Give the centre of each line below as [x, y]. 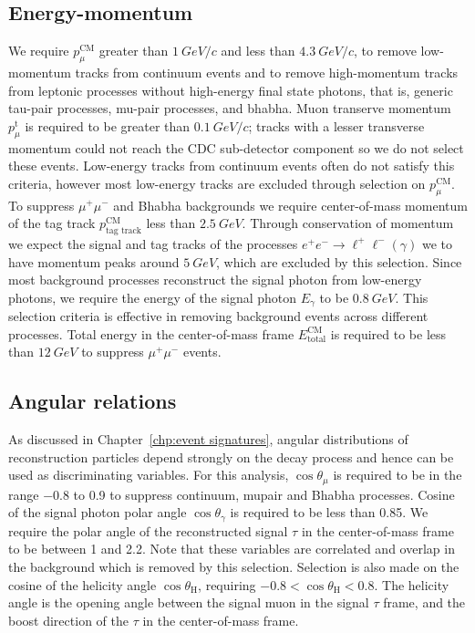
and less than [258, 51]
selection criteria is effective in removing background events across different [218, 316]
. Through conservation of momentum [348, 223]
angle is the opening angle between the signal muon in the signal [189, 602]
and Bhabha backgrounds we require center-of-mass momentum [290, 205]
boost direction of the [68, 620]
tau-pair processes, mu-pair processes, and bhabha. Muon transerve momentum [230, 108]
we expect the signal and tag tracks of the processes [153, 243]
